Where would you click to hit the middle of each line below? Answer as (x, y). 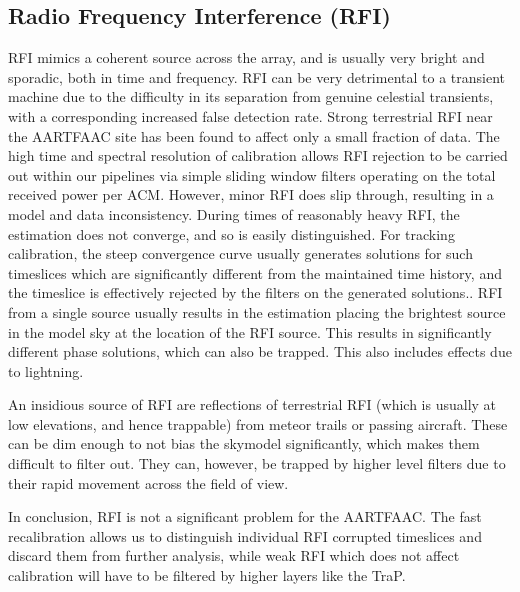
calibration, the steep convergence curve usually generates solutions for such (240, 253)
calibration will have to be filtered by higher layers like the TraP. (207, 575)
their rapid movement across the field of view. (148, 482)
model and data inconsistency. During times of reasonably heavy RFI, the (234, 213)
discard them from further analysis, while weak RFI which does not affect (234, 555)
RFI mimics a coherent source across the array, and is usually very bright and (246, 57)
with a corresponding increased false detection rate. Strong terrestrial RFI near (250, 115)
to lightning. (46, 370)
